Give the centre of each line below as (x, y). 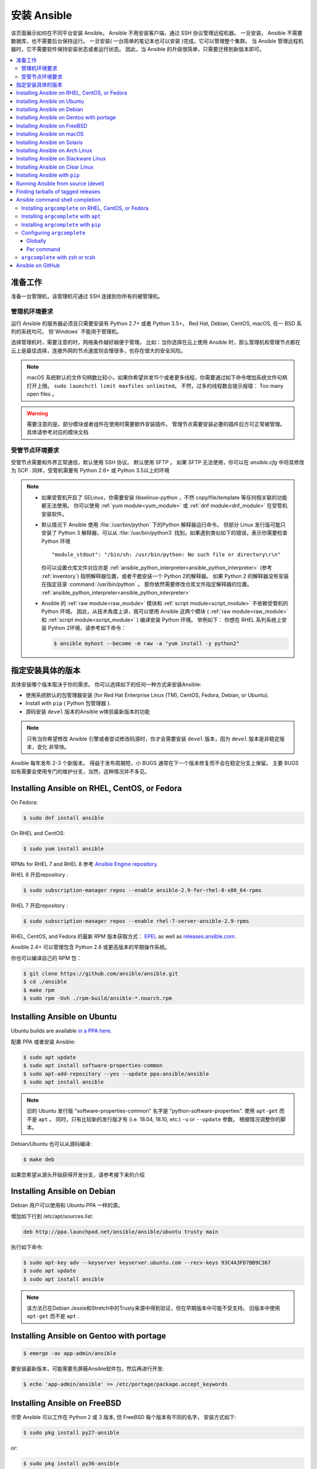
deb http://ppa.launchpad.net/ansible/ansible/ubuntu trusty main (121, 1232)
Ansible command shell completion (58, 200)
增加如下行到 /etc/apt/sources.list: (52, 1216)
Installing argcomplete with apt (61, 216)
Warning (37, 413)
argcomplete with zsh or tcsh (58, 257)
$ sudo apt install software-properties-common (93, 1066)
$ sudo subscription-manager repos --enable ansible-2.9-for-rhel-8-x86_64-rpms (142, 891)
